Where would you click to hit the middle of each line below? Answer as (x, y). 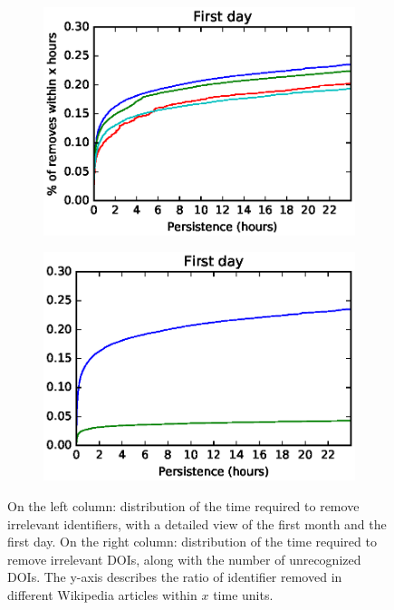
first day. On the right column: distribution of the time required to (192, 542)
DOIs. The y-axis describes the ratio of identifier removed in (175, 577)
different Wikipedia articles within (102, 594)
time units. (243, 594)
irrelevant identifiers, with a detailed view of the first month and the (197, 523)
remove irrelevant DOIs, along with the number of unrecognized (184, 559)
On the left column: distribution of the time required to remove (183, 505)
